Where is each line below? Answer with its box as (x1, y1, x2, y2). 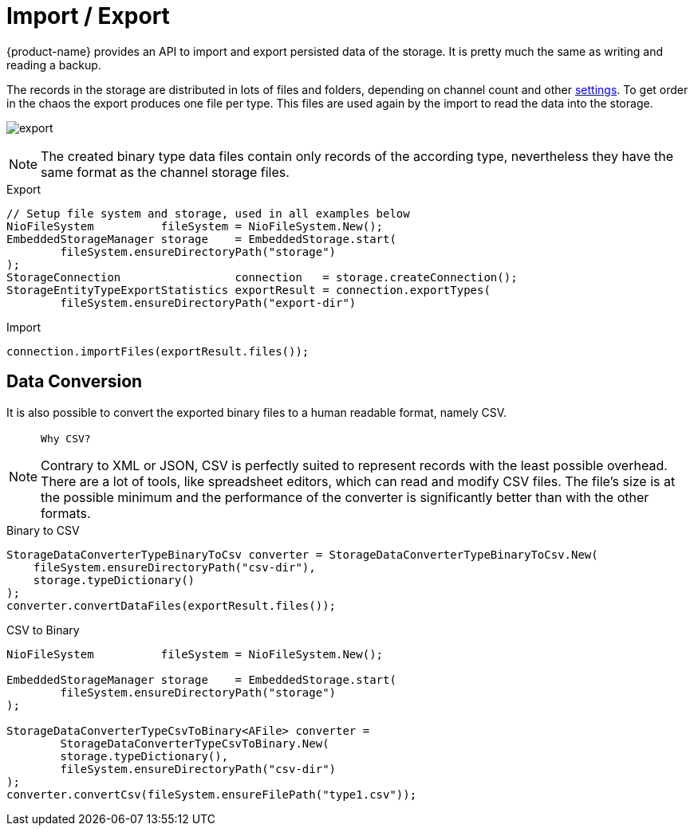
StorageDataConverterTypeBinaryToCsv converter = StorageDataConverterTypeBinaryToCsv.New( (6, 547, 598, 561)
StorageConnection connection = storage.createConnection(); (6, 270, 518, 284)
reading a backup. (6, 57, 101, 72)
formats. (41, 504, 91, 521)
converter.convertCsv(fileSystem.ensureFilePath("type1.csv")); (6, 787, 417, 801)
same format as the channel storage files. (41, 163, 290, 180)
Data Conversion (6, 371, 143, 392)
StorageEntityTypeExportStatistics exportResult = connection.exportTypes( (6, 283, 491, 296)
